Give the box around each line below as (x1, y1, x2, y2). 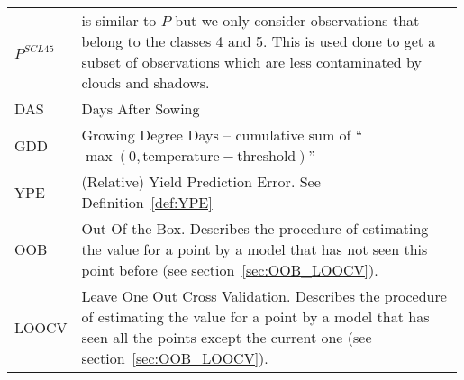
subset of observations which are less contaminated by (81, 51, 422, 72)
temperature (142, 149, 220, 164)
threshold (237, 149, 296, 164)
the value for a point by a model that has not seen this (81, 239, 428, 259)
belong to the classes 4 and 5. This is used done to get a (81, 31, 436, 51)
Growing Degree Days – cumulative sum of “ (81, 124, 363, 145)
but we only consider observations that (175, 10, 420, 31)
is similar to (81, 10, 157, 31)
